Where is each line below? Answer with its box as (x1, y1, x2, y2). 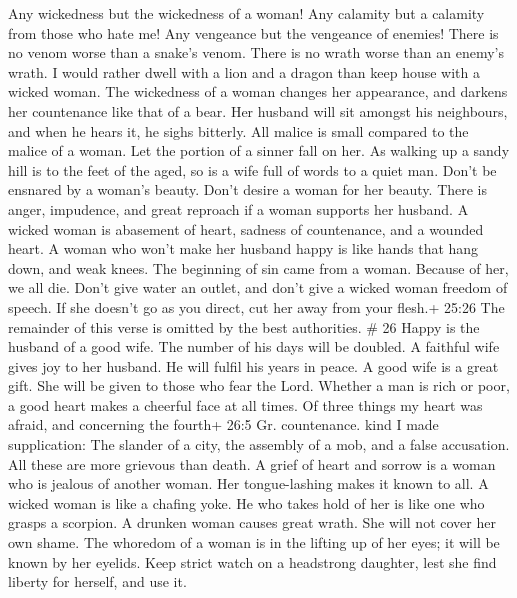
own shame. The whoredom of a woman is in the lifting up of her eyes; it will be (8, 532, 500, 553)
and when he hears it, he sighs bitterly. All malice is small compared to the (8, 120, 469, 141)
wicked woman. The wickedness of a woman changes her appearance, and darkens (8, 81, 508, 102)
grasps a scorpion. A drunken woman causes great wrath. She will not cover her (8, 512, 496, 533)
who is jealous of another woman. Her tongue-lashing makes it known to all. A (8, 473, 489, 494)
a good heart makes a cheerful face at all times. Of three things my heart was (8, 394, 483, 415)
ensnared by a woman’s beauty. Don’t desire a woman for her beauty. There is (8, 179, 488, 200)
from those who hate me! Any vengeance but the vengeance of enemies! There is (8, 22, 499, 43)
